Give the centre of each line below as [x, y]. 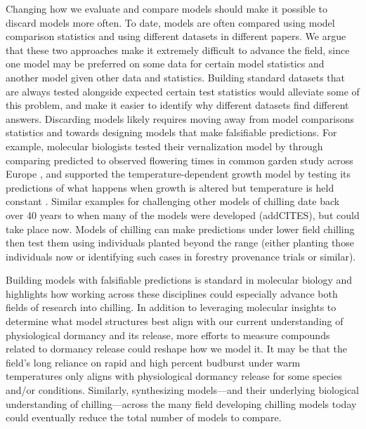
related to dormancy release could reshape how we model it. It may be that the [176, 349]
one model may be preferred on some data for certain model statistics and [165, 64]
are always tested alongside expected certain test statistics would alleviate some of [183, 91]
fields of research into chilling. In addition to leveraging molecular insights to [171, 307]
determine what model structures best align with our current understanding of [175, 321]
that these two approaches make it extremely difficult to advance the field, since [178, 49]
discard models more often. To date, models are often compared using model [170, 22]
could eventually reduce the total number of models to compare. [144, 417]
